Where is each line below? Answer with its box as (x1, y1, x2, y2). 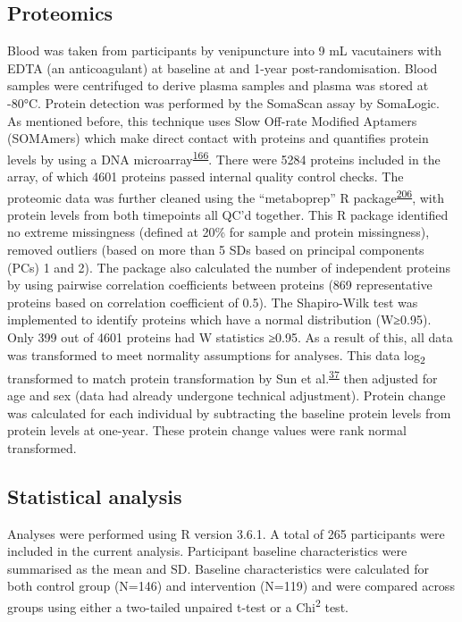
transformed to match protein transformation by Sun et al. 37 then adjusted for (7, 366, 438, 387)
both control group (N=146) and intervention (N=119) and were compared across (7, 576, 455, 595)
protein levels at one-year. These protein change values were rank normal (7, 421, 407, 440)
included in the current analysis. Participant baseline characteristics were (7, 542, 407, 560)
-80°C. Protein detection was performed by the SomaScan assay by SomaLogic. (7, 93, 440, 112)
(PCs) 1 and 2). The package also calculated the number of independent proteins (7, 257, 450, 276)
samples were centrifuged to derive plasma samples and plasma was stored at (7, 76, 429, 95)
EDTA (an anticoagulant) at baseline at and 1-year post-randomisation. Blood (7, 58, 438, 77)
